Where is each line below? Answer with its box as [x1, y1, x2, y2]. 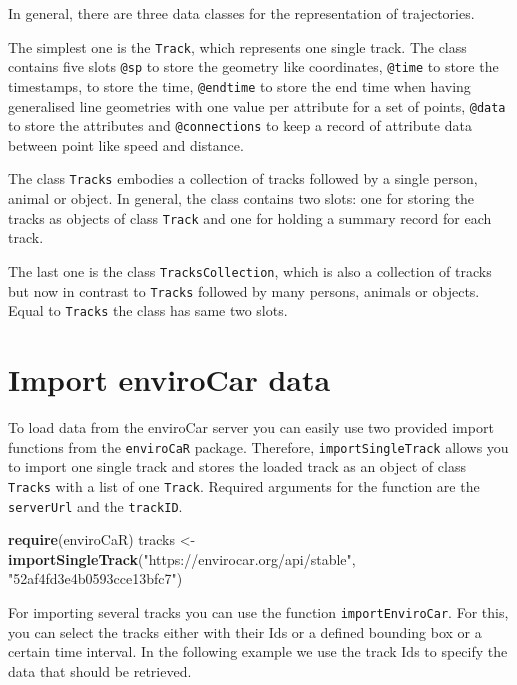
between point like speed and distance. [8, 134, 244, 155]
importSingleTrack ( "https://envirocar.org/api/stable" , [8, 548, 356, 569]
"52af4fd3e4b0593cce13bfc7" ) [8, 568, 183, 589]
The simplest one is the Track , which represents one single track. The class [8, 36, 467, 57]
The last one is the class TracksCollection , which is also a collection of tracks [8, 260, 492, 281]
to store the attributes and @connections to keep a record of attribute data [8, 115, 472, 136]
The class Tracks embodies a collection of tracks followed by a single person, [8, 168, 478, 189]
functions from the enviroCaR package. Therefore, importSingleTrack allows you [8, 436, 509, 457]
